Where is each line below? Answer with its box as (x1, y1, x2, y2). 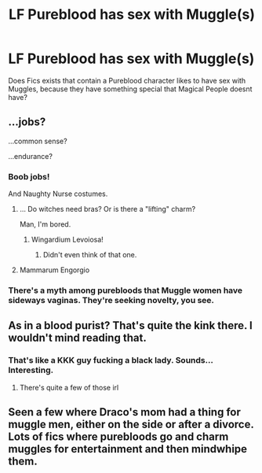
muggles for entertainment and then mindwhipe (8, 442, 248, 456)
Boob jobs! (8, 171, 50, 182)
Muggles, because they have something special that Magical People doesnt (8, 84, 253, 94)
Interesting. (8, 364, 53, 375)
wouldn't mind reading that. (8, 331, 147, 345)
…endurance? (8, 151, 53, 161)
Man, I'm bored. (19, 220, 71, 229)
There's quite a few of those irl (19, 382, 119, 392)
